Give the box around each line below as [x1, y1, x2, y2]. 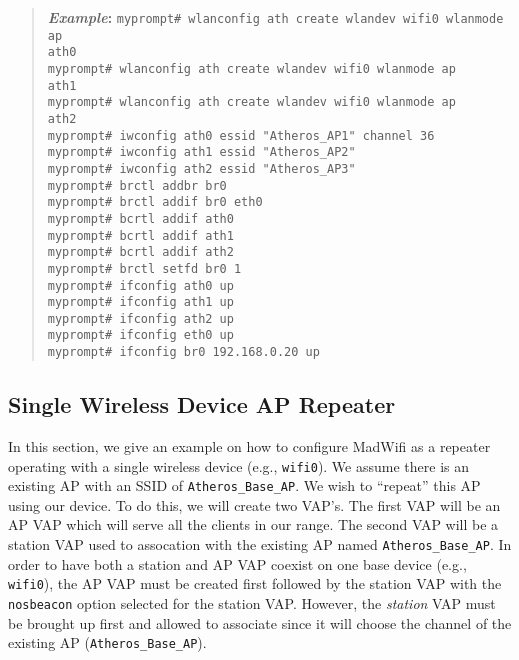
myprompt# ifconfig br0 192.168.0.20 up [47, 345, 320, 360]
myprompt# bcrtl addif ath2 [47, 245, 234, 260]
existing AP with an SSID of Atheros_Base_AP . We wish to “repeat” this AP [8, 475, 481, 496]
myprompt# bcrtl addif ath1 [47, 228, 234, 243]
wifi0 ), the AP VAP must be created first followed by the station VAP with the [8, 573, 502, 594]
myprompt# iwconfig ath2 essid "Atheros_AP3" [47, 161, 356, 176]
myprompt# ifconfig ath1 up [47, 295, 234, 310]
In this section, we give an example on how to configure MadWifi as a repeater [8, 435, 491, 456]
